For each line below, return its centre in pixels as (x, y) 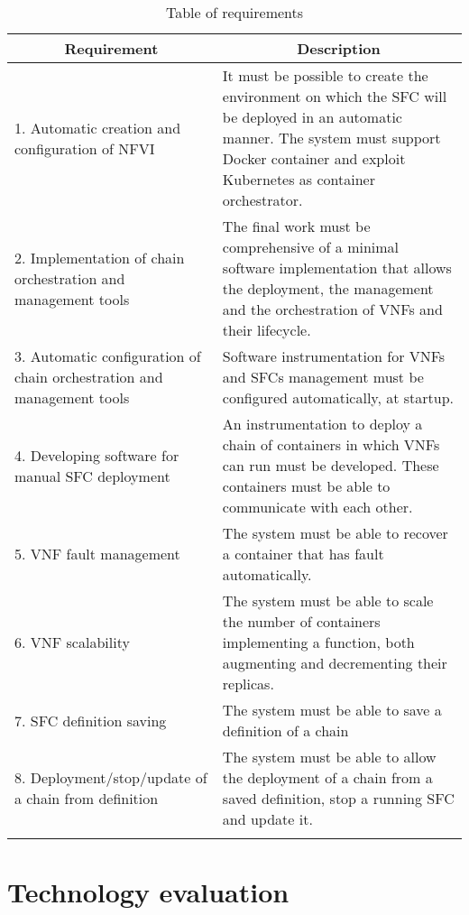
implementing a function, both (318, 642)
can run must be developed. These (331, 465)
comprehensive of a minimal (311, 247)
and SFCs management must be (323, 377)
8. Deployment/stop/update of (111, 777)
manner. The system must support (331, 138)
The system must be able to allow (329, 757)
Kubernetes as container (299, 179)
